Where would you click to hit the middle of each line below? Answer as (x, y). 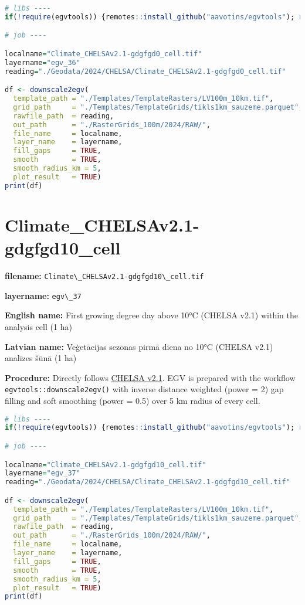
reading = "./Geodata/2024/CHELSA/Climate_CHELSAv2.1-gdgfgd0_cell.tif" (145, 71)
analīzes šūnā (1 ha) (41, 358)
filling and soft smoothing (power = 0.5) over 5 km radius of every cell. (133, 400)
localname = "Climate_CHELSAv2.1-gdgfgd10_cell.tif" (106, 465)
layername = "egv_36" (43, 62)
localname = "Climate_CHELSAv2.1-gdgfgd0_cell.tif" (104, 54)
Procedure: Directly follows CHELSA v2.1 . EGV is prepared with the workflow (150, 377)
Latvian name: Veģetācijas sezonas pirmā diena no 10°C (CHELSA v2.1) (139, 346)
